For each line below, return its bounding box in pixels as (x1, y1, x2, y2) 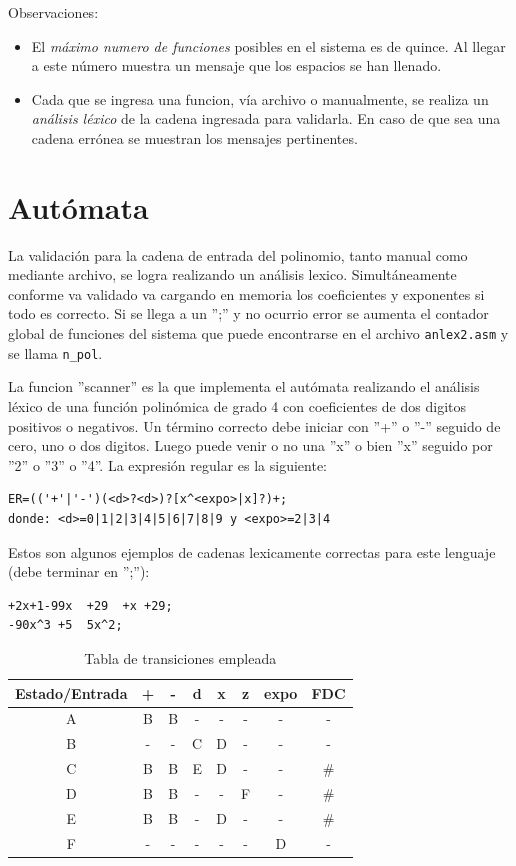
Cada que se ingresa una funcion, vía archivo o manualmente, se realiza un (31, 88, 489, 109)
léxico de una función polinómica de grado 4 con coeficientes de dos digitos (8, 395, 466, 416)
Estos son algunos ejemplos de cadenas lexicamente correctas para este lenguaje (8, 541, 496, 562)
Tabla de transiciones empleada (84, 647, 277, 668)
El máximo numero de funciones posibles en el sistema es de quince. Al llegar (31, 35, 506, 56)
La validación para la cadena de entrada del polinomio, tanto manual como (8, 244, 468, 265)
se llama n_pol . (8, 342, 103, 363)
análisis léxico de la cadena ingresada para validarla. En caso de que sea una (31, 108, 501, 129)
